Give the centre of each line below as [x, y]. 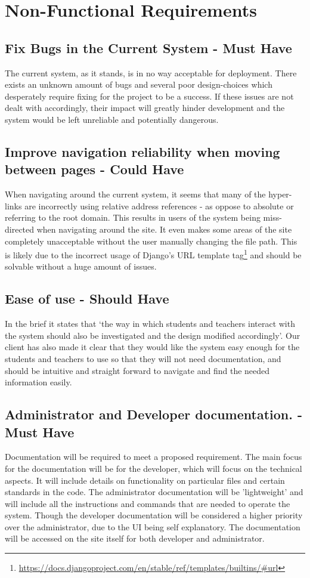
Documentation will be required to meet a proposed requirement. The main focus [154, 457]
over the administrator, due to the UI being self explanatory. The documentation [153, 526]
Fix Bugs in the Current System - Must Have [148, 47]
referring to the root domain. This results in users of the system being [133, 217]
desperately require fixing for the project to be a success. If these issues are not [149, 96]
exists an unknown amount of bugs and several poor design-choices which [139, 84]
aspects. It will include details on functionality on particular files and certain [145, 480]
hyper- [280, 194]
